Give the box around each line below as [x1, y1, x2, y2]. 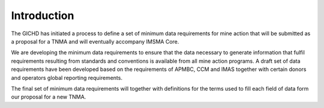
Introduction [11, 9, 74, 22]
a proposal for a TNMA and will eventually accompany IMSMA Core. [11, 38, 179, 45]
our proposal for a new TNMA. [11, 93, 86, 101]
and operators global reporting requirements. [11, 74, 123, 81]
